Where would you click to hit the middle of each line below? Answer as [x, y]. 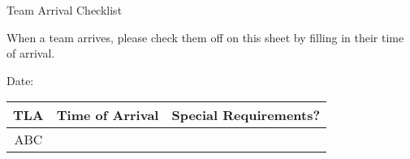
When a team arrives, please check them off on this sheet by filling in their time [205, 37]
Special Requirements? [246, 115]
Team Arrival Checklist [65, 10]
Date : [20, 80]
